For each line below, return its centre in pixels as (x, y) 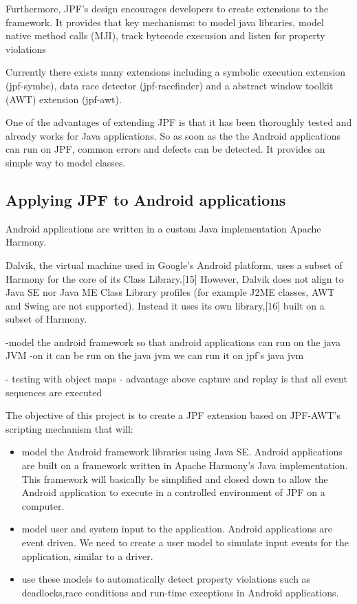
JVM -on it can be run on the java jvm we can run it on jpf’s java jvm (155, 355)
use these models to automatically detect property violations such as (166, 579)
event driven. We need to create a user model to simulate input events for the (185, 542)
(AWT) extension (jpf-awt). (64, 99)
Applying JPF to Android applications (146, 199)
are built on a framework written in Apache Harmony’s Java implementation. (185, 465)
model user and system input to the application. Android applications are (177, 529)
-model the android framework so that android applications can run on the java (173, 342)
